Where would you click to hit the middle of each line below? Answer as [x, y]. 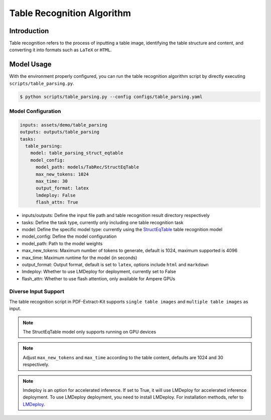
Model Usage [30, 65]
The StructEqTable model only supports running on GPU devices [90, 332]
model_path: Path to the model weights [62, 243]
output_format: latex [62, 188]
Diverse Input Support [37, 291]
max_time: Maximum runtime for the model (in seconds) [80, 257]
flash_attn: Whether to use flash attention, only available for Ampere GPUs [99, 278]
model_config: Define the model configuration [69, 237]
